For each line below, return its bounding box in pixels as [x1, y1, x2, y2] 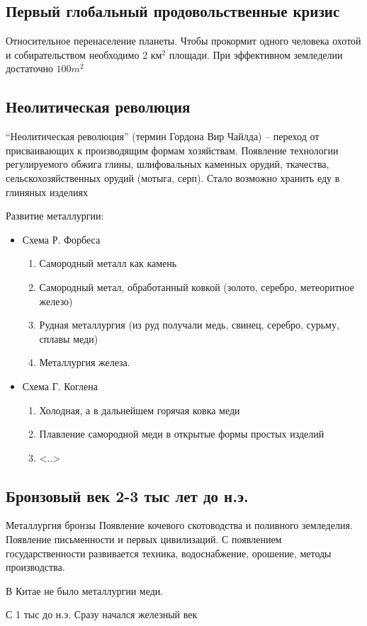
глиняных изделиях [6, 184, 89, 199]
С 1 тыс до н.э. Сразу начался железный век [6, 607, 198, 622]
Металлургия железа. [39, 355, 130, 370]
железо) [39, 293, 73, 308]
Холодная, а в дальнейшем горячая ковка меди [39, 402, 240, 417]
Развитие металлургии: [6, 208, 104, 223]
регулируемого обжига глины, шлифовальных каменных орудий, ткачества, [6, 156, 329, 171]
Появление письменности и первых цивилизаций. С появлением [6, 532, 282, 547]
